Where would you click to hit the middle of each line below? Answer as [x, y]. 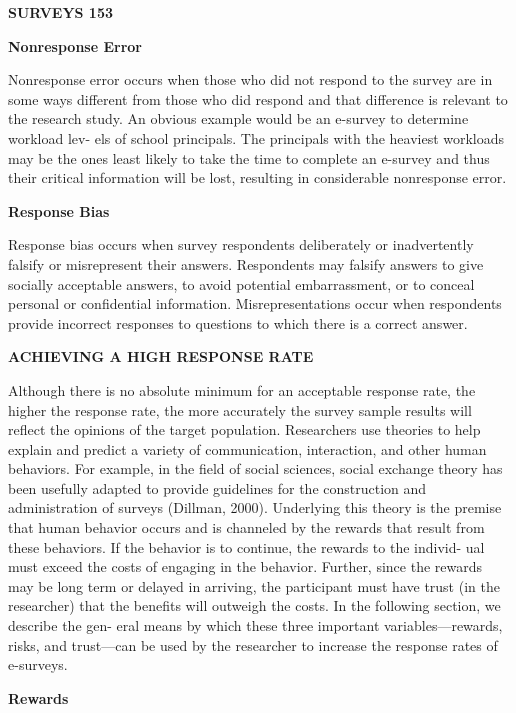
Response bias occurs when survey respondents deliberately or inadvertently [241, 244]
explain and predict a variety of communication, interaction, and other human [247, 448]
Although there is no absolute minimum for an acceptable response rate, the [242, 389]
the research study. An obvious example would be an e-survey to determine [238, 118]
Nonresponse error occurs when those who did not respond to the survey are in [250, 79]
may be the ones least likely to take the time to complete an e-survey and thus [249, 157]
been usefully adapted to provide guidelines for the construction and [217, 487]
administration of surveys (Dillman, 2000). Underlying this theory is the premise [255, 507]
